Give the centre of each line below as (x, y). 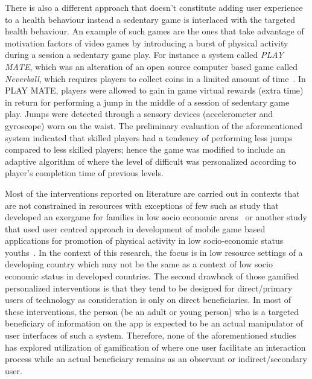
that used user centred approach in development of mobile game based (135, 228)
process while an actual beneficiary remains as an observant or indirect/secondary (156, 359)
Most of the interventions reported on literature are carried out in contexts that (152, 193)
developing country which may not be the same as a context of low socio (139, 264)
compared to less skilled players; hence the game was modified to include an (145, 149)
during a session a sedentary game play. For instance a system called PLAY (144, 55)
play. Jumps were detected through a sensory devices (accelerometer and (139, 114)
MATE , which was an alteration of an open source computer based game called (151, 66)
